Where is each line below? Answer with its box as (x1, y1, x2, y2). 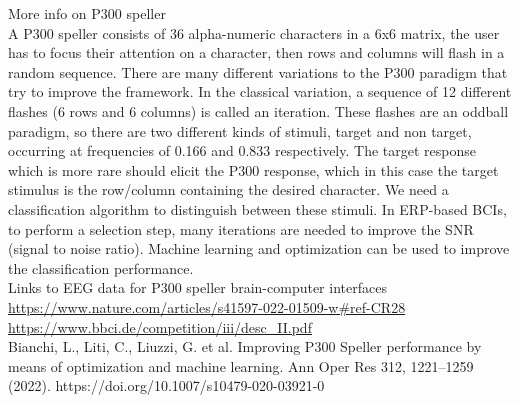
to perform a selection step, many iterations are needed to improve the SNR (8, 218, 474, 239)
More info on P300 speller (8, 3, 166, 23)
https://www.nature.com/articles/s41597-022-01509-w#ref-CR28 (8, 296, 406, 317)
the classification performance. (8, 257, 194, 278)
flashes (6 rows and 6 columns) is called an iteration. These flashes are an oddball (8, 100, 509, 121)
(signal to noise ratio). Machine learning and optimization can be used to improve (8, 238, 510, 259)
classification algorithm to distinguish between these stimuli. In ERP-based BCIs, (8, 198, 507, 219)
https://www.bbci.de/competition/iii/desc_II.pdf (8, 316, 312, 337)
